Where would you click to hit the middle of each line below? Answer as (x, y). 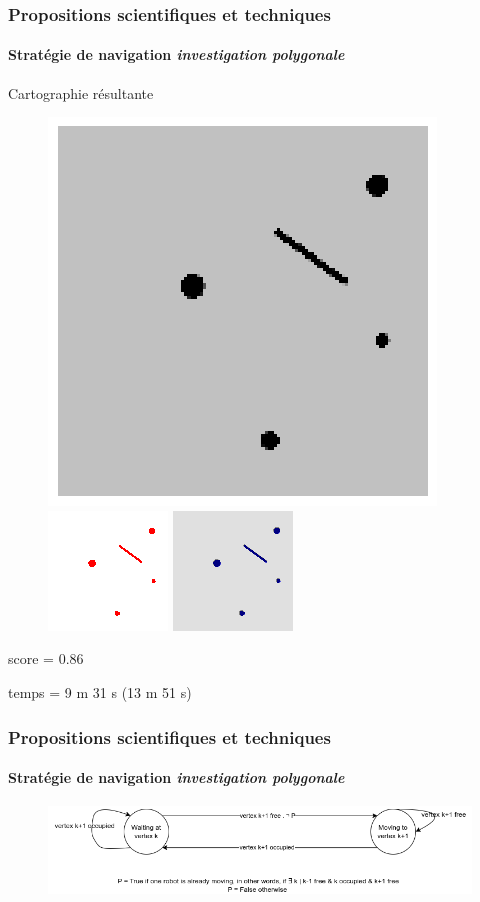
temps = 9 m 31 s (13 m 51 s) (100, 692)
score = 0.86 (46, 658)
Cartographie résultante (81, 92)
